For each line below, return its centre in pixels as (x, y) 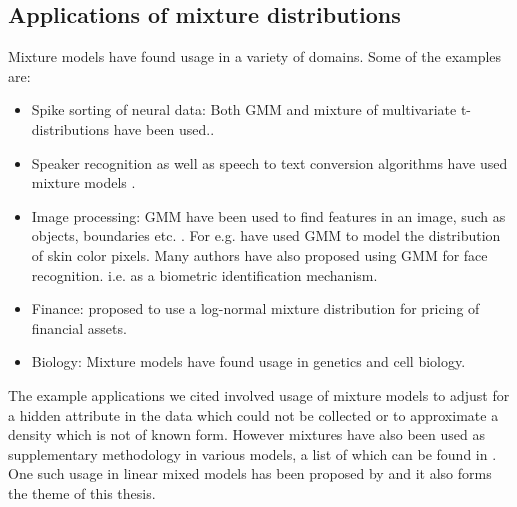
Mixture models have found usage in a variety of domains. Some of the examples (255, 56)
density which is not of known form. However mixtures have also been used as (246, 434)
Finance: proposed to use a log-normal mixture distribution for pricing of (255, 308)
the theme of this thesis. (82, 492)
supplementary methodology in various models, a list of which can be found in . (252, 453)
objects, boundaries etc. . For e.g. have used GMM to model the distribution (266, 235)
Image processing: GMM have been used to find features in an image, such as (268, 215)
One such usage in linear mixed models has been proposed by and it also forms (250, 473)
